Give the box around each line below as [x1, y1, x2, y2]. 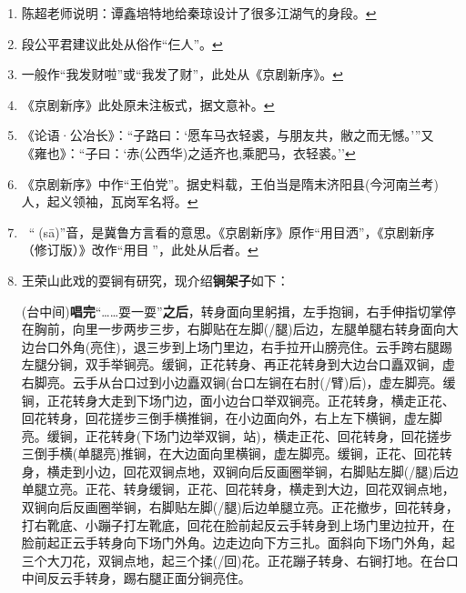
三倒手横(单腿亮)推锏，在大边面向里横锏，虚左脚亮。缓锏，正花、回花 [21, 444, 440, 463]
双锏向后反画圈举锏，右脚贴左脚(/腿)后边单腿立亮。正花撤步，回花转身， [21, 498, 459, 517]
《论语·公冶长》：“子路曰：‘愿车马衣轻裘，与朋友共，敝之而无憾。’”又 [21, 126, 434, 145]
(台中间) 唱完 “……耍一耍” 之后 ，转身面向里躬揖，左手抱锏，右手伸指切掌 [21, 301, 443, 320]
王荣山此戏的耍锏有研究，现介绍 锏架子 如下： [21, 270, 289, 289]
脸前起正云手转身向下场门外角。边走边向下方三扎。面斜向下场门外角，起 [21, 533, 455, 552]
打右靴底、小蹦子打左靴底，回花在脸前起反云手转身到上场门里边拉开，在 [21, 515, 455, 534]
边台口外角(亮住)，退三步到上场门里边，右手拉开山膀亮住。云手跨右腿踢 [21, 337, 452, 356]
